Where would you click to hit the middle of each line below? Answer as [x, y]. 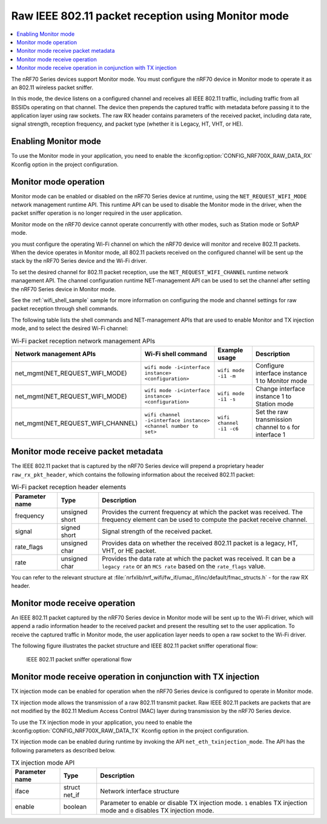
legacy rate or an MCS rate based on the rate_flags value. [184, 566]
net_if [71, 795]
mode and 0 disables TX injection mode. [157, 811]
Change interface [280, 388]
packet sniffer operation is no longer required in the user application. [97, 213]
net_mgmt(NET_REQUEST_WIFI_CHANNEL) [76, 423]
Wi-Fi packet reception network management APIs [83, 341]
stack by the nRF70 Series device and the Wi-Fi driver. [79, 261]
